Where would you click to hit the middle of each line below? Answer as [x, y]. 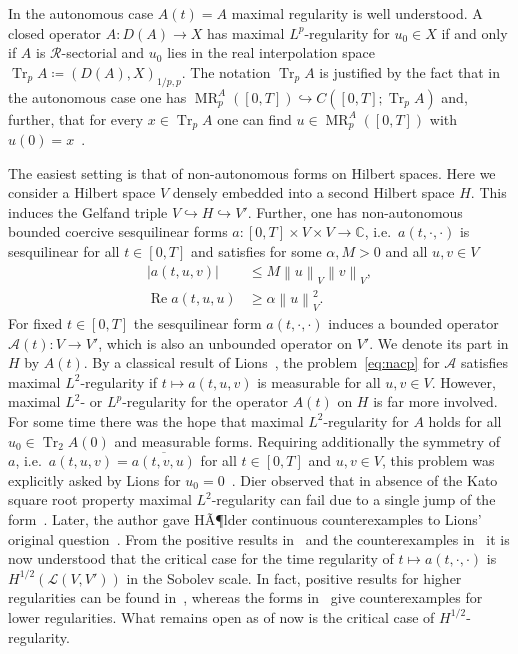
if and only [474, 32]
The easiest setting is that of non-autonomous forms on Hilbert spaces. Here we [252, 172]
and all [406, 251]
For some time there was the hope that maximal [156, 420]
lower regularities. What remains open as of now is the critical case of [221, 616]
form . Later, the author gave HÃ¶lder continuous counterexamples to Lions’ [245, 518]
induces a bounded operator [413, 323]
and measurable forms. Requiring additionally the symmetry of [307, 440]
